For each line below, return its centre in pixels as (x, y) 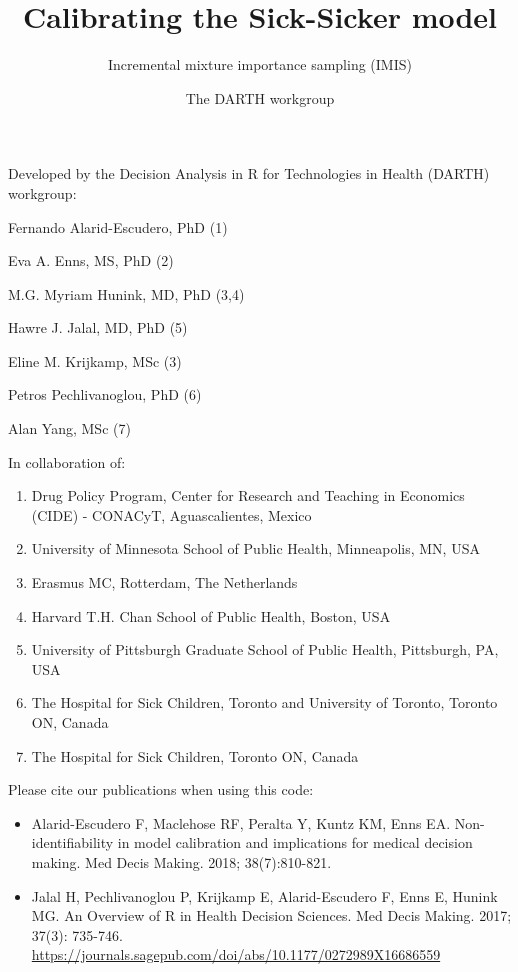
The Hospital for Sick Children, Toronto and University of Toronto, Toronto (264, 702)
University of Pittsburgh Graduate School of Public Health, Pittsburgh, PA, (265, 649)
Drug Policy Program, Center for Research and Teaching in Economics (248, 495)
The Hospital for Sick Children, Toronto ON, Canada (195, 755)
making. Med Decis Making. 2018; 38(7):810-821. (181, 861)
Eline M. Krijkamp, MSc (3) (95, 360)
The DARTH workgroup (260, 97)
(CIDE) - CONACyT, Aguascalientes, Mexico (171, 514)
